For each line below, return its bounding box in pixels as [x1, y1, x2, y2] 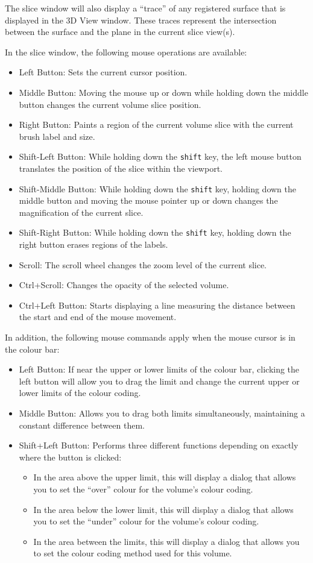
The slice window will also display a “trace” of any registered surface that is [5, 2, 286, 14]
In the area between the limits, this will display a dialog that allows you [33, 535, 300, 547]
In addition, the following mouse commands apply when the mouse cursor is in [5, 331, 296, 344]
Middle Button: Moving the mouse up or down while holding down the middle [19, 86, 308, 98]
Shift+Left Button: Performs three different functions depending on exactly [19, 439, 299, 451]
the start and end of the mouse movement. [19, 310, 177, 323]
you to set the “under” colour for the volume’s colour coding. [33, 515, 259, 527]
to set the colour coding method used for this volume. [33, 547, 232, 559]
